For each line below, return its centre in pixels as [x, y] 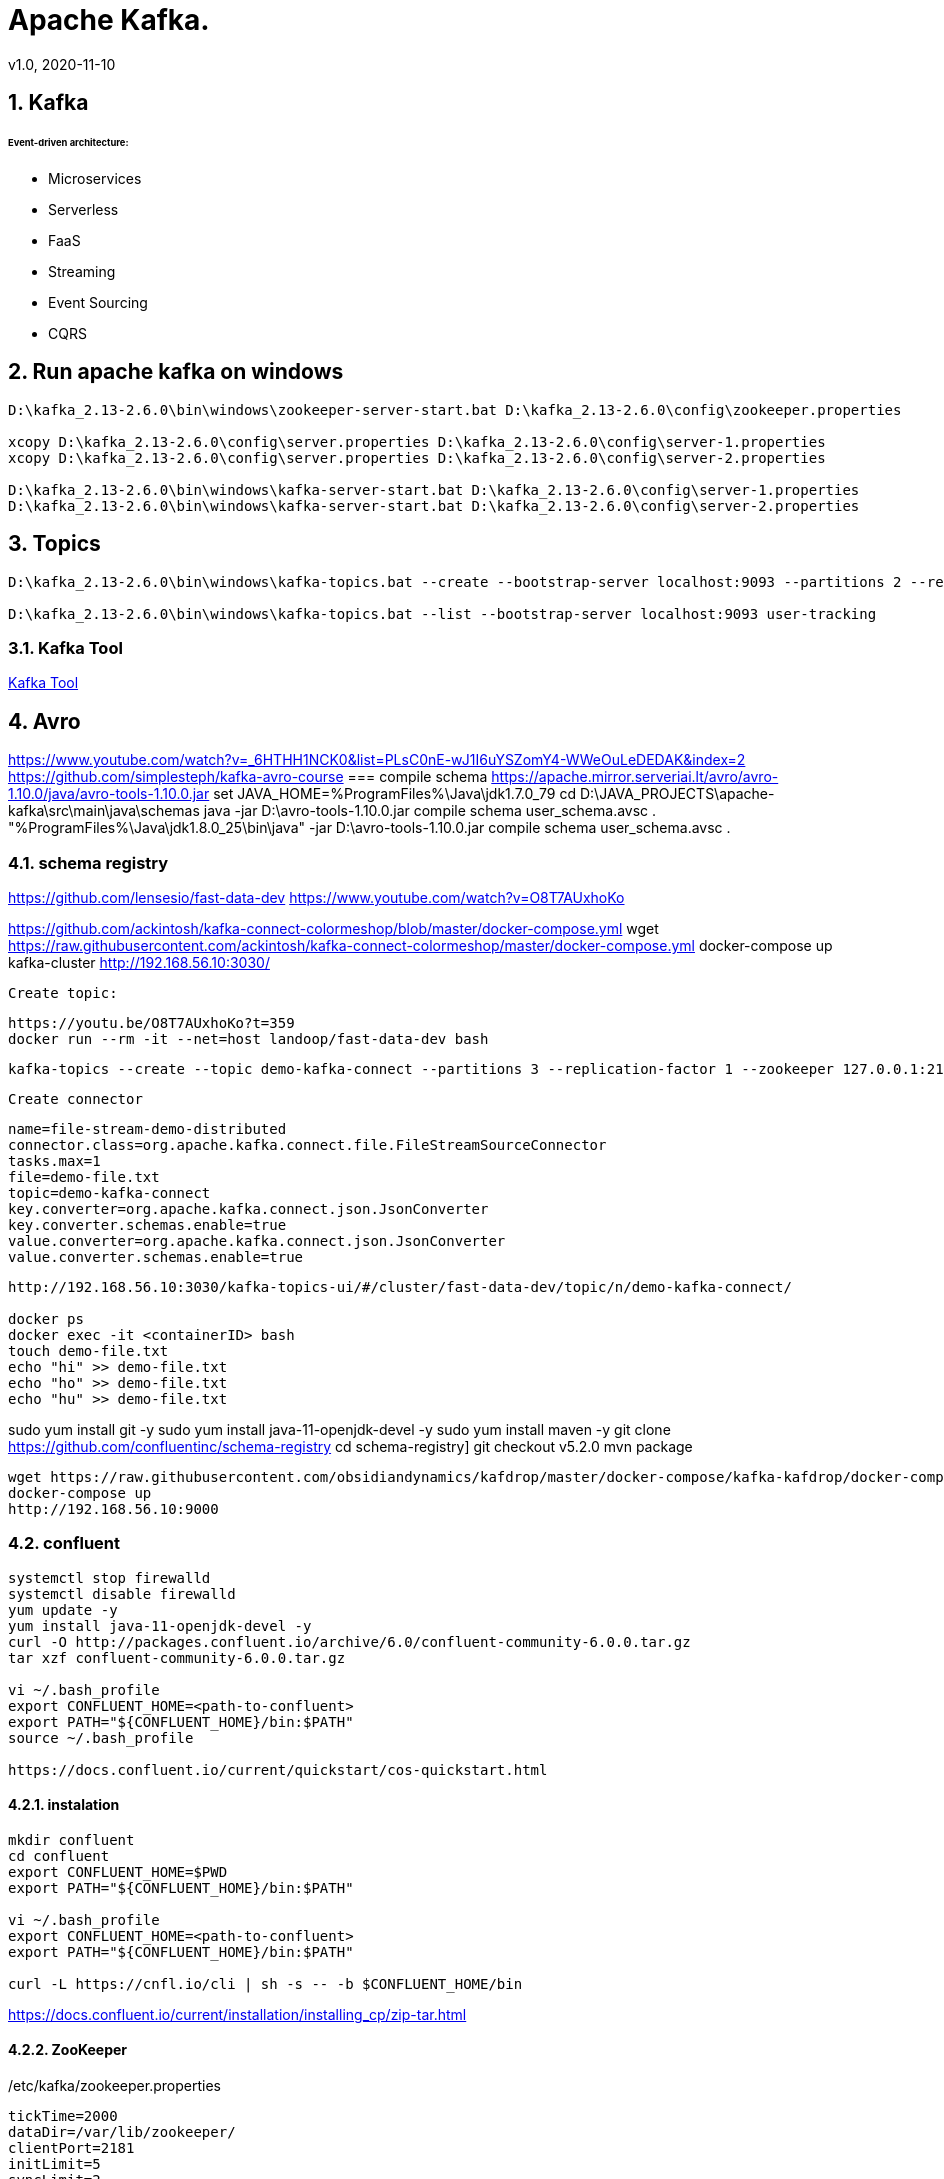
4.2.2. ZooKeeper [68, 2050]
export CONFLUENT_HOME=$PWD [118, 1871]
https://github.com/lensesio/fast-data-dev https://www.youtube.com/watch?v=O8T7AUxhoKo [316, 897]
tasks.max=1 [54, 1160]
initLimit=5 [54, 2164]
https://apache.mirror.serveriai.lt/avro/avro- [635, 777]
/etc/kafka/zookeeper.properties [114, 2086]
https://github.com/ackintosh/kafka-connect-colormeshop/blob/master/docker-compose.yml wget [333, 928]
